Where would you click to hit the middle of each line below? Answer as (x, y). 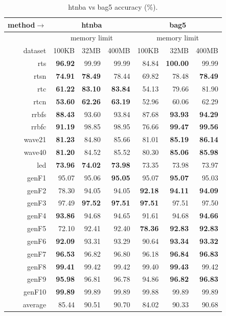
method (21, 24)
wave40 (35, 152)
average (35, 304)
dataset (35, 50)
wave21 (35, 139)
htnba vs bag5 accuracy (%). (113, 7)
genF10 (35, 292)
